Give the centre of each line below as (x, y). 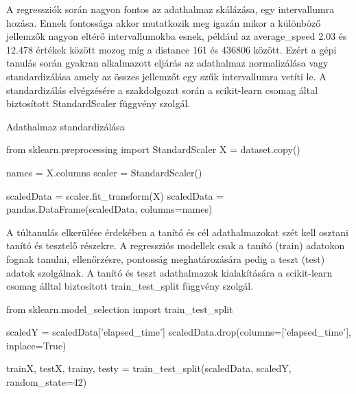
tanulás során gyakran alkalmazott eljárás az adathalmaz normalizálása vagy (167, 63)
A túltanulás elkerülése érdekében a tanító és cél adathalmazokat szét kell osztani (177, 232)
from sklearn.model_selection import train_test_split (120, 309)
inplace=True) (36, 345)
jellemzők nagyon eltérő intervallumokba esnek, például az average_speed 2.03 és (177, 36)
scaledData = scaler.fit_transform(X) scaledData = (115, 195)
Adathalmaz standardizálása (66, 126)
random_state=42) (47, 382)
